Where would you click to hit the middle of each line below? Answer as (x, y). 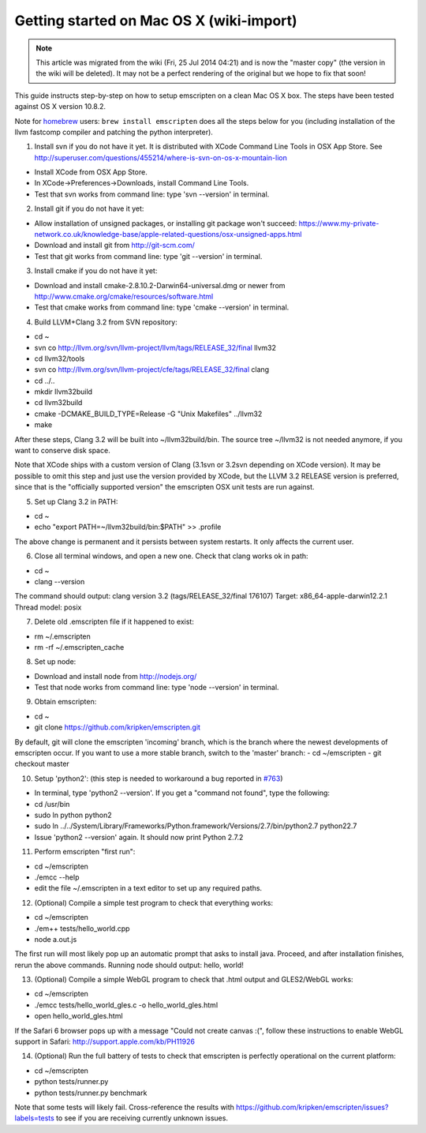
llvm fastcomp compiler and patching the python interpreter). (114, 132)
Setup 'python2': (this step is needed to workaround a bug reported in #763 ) (159, 778)
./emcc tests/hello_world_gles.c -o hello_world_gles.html (126, 1005)
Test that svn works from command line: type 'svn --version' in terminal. (152, 194)
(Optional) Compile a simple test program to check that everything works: (154, 902)
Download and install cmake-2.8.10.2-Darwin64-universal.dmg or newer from (160, 285)
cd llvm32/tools (60, 358)
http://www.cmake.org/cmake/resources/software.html (124, 296)
